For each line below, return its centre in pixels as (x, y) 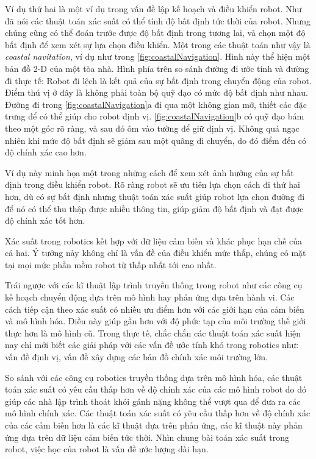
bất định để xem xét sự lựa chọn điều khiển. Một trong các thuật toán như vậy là (158, 44)
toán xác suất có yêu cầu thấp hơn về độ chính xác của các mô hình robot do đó (156, 389)
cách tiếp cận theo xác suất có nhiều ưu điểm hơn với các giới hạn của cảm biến (155, 309)
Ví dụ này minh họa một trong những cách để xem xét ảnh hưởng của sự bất (149, 172)
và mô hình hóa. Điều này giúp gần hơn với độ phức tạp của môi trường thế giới (156, 321)
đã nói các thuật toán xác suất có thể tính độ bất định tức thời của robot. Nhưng (158, 20)
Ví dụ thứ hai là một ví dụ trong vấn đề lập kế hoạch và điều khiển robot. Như (153, 9)
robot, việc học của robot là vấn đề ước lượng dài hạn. (107, 449)
